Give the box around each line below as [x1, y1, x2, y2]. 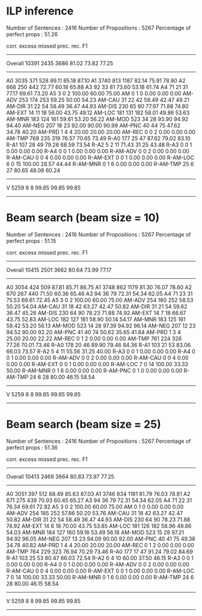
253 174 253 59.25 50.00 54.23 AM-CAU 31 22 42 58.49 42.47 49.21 [18, 96, 189, 103]
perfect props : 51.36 [6, 443, 58, 451]
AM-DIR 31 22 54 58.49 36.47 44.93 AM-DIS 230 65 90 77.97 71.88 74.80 [6, 103, 189, 110]
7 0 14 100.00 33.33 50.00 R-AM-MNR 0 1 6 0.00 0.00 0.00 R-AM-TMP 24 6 [6, 573, 194, 580]
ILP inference [6, 4, 74, 18]
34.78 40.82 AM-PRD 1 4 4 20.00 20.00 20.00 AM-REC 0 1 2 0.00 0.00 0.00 [6, 541, 194, 548]
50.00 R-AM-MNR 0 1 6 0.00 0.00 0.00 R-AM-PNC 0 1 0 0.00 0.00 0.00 [6, 367, 183, 374]
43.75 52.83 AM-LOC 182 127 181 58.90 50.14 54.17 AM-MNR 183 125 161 [6, 316, 186, 323]
